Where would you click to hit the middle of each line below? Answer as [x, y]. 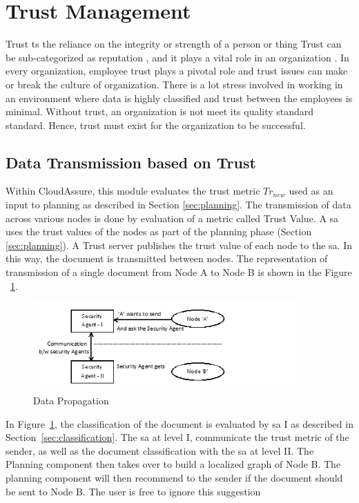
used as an [311, 191]
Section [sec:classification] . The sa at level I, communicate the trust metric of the [177, 437]
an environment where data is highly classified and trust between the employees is [179, 98]
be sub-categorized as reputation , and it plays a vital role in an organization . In [177, 57]
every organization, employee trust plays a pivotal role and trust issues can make [177, 71]
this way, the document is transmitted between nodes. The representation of [167, 258]
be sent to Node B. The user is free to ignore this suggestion [133, 491]
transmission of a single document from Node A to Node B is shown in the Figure [179, 272]
